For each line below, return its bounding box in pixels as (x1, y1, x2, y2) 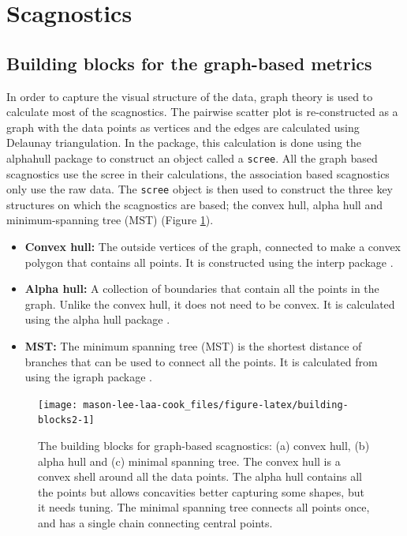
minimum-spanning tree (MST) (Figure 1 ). (6, 212, 214, 228)
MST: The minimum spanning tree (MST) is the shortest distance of (24, 338, 362, 354)
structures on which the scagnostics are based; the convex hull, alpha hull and (6, 196, 383, 212)
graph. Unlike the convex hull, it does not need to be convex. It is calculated (24, 295, 395, 312)
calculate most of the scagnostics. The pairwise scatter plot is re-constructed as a (6, 103, 398, 120)
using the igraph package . (24, 369, 152, 385)
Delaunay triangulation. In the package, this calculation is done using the (6, 134, 362, 151)
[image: (38, 399, 78, 410)
